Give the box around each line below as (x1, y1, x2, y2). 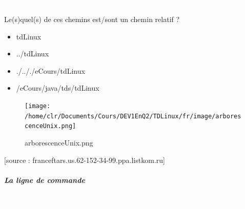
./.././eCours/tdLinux (16, 65, 85, 76)
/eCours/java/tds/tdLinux (16, 82, 99, 93)
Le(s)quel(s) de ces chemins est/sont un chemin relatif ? (4, 13, 180, 24)
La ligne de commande (4, 174, 85, 185)
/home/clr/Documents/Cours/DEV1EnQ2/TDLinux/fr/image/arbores (25, 112, 241, 120)
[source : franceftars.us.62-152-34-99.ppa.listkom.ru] (4, 154, 165, 165)
